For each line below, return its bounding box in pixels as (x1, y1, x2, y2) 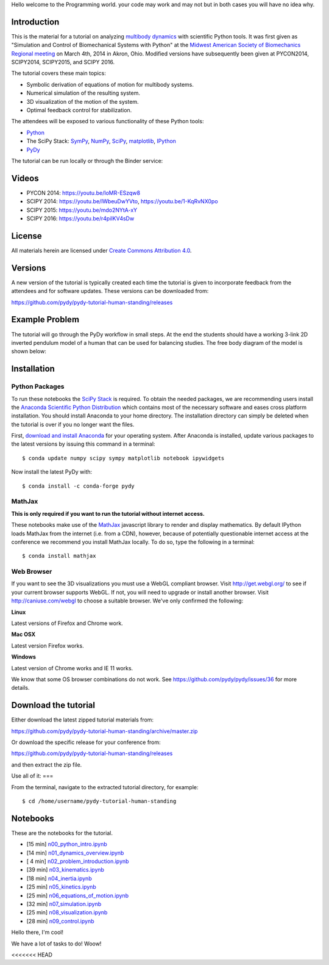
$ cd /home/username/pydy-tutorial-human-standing (22, 798, 177, 805)
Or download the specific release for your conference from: (11, 739, 161, 746)
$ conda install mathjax (22, 552, 96, 560)
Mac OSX (11, 631, 36, 638)
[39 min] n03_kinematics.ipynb (26, 866, 105, 873)
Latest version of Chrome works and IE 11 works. (11, 664, 133, 671)
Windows (11, 653, 36, 660)
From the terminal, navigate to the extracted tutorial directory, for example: (11, 783, 199, 790)
